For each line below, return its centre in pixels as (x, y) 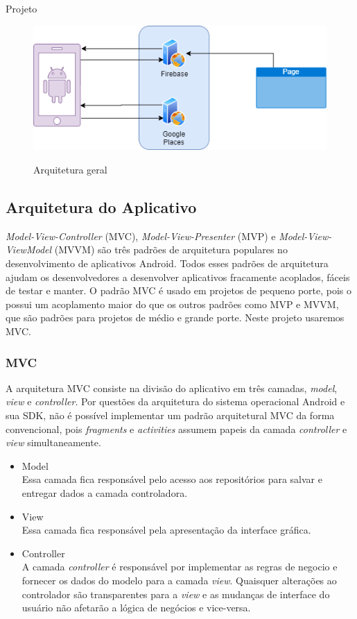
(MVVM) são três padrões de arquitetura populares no (171, 249)
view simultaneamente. (53, 442)
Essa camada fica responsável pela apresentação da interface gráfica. (166, 530)
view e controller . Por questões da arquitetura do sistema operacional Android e (175, 401)
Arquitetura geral (70, 170)
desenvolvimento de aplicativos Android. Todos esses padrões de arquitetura (167, 263)
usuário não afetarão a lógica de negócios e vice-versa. (136, 608)
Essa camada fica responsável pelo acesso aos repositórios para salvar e (172, 479)
